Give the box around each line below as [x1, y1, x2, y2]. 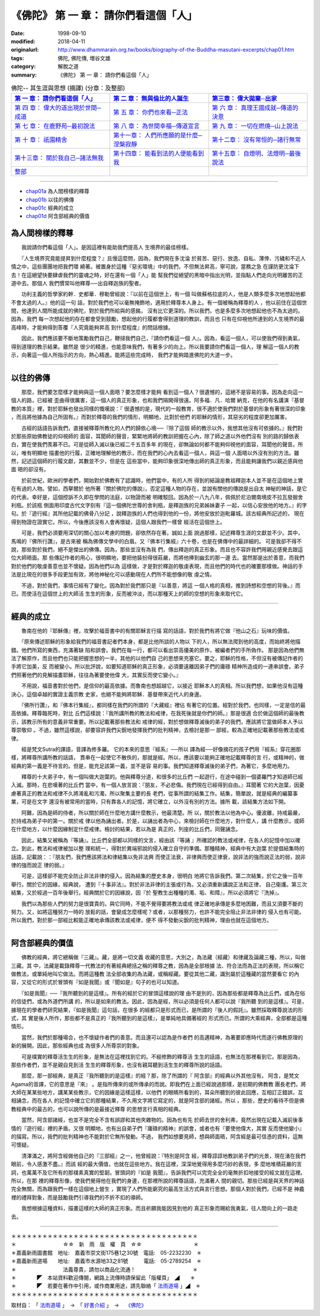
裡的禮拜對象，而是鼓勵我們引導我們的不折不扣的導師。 [11, 1194, 146, 1201]
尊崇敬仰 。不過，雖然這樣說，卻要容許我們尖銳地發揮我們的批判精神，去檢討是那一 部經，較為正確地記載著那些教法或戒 [11, 727, 305, 734]
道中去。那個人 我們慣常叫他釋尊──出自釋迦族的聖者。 [11, 279, 145, 286]
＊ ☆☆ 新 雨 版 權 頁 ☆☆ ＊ [11, 1241, 199, 1248]
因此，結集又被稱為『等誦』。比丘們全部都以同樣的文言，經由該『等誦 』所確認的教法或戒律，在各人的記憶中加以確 [21, 837, 300, 844]
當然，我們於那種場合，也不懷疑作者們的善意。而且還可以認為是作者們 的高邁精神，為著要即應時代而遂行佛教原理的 [21, 1034, 303, 1041]
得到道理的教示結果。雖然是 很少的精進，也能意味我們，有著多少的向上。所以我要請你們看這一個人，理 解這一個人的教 [11, 343, 299, 350]
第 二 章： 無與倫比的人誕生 [113, 94, 189, 103]
